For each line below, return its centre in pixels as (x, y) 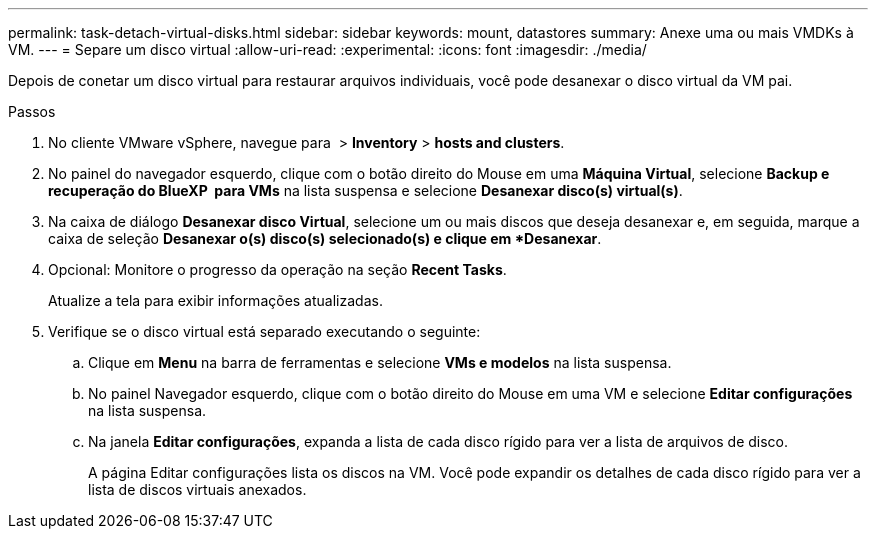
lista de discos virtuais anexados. (197, 489)
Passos (32, 111)
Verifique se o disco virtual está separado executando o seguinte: (264, 331)
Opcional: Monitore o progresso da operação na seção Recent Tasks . (277, 269)
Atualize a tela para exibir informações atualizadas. (215, 300)
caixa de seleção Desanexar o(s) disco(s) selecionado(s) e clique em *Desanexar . (325, 238)
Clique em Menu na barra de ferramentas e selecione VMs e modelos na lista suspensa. (380, 362)
